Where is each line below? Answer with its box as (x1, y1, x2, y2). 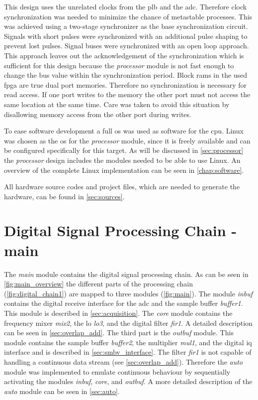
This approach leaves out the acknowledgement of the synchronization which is (4, 50, 244, 60)
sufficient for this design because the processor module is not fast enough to (4, 60, 234, 70)
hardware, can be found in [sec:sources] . (4, 191, 125, 201)
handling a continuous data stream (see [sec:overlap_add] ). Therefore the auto (4, 356, 243, 367)
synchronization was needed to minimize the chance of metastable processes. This (4, 11, 253, 21)
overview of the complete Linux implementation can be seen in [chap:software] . (4, 164, 244, 175)
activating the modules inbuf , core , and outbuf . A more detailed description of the (4, 376, 253, 387)
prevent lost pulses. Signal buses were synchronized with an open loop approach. (4, 40, 249, 51)
